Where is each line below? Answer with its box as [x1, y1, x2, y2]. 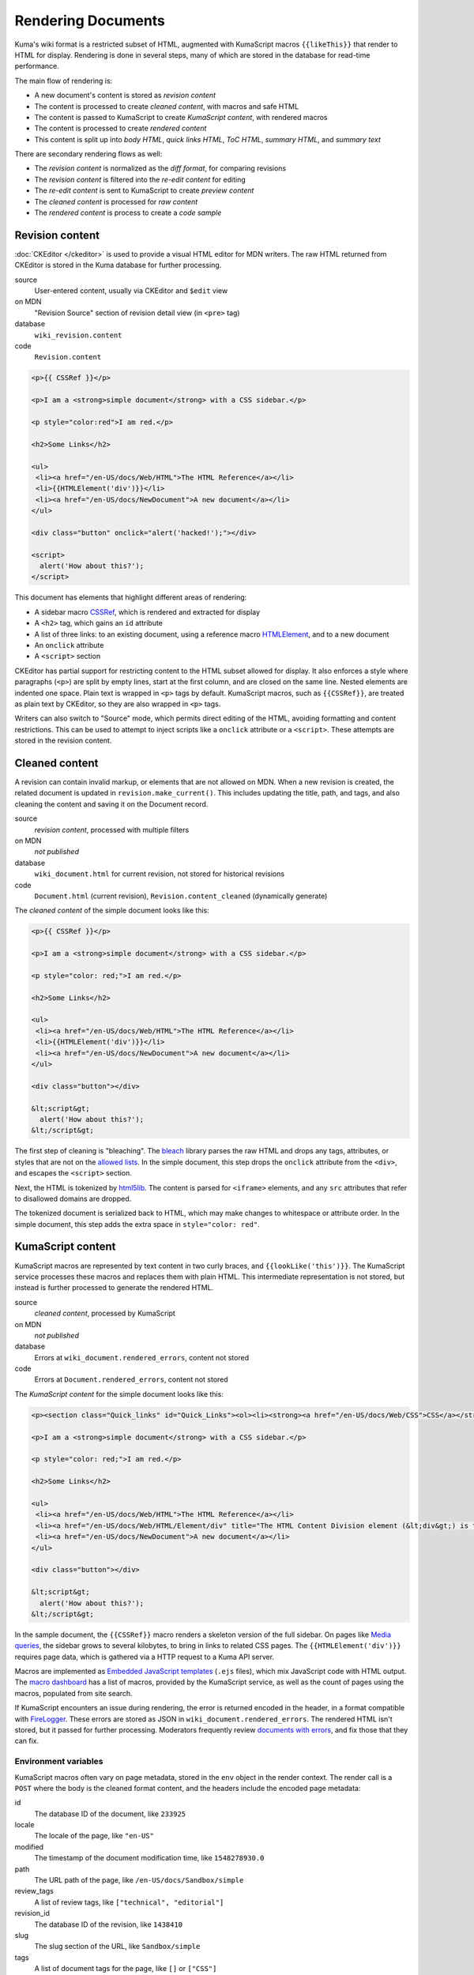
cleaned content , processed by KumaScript [34, 1308, 175, 1319]
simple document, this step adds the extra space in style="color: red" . [14, 1219, 260, 1228]
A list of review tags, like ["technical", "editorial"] [34, 1897, 224, 1907]
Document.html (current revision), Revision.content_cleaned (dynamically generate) [34, 891, 328, 901]
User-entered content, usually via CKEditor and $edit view [34, 286, 228, 295]
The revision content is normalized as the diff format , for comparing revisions [34, 164, 287, 173]
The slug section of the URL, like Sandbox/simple [34, 1942, 201, 1951]
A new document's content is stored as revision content [34, 91, 216, 100]
